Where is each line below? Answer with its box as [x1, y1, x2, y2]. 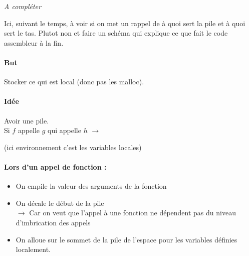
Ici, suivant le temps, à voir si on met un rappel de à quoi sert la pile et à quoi [4, 18, 245, 28]
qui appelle [48, 125, 81, 136]
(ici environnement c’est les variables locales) [4, 142, 142, 152]
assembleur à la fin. [4, 37, 64, 48]
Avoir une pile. [4, 115, 49, 125]
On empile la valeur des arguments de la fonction [16, 181, 167, 191]
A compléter [4, 1, 41, 11]
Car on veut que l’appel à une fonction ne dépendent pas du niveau [29, 207, 236, 218]
